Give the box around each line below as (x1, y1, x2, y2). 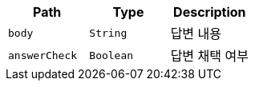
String (89, 26, 127, 39)
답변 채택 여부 (170, 48, 249, 64)
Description (173, 4, 246, 20)
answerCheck (8, 49, 78, 61)
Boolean (89, 49, 134, 61)
